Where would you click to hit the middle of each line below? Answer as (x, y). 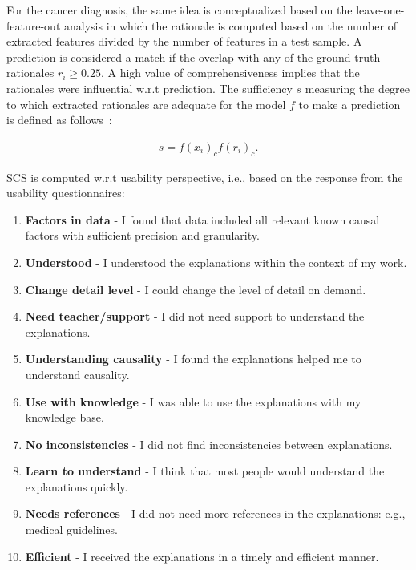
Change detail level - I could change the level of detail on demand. (196, 289)
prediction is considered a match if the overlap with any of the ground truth (194, 57)
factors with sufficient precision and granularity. (142, 235)
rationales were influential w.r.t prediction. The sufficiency (149, 88)
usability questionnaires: (66, 193)
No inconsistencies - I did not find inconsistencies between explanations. (209, 444)
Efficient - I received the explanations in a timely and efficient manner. (202, 556)
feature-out (34, 25)
